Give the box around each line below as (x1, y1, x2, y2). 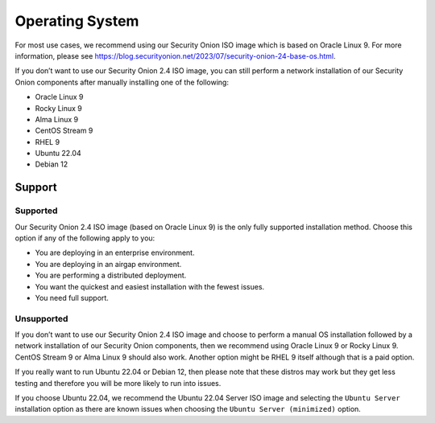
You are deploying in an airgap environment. (35, 259, 182, 269)
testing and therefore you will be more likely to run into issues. (14, 378, 222, 388)
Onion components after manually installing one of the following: (14, 77, 230, 87)
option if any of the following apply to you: (14, 233, 155, 243)
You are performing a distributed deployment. (35, 270, 187, 281)
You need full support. (35, 293, 109, 302)
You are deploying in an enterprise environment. (35, 248, 195, 257)
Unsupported (14, 313, 68, 324)
